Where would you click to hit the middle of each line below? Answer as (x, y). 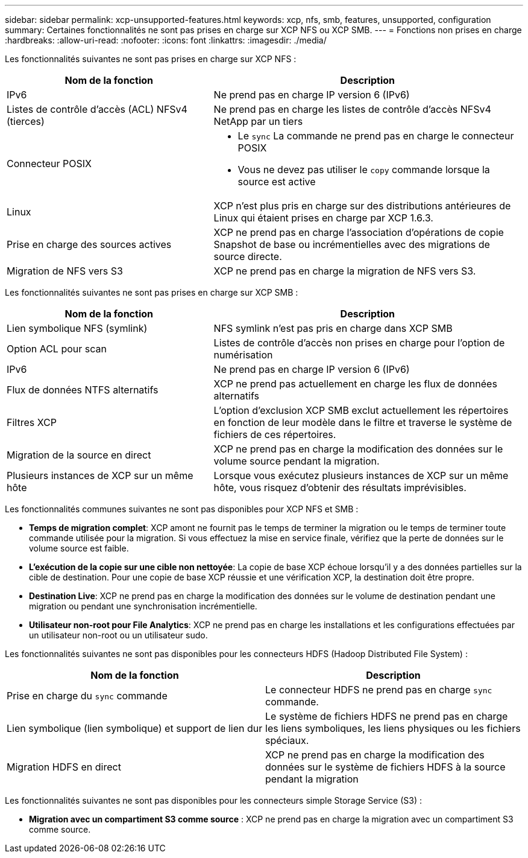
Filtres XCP (32, 422)
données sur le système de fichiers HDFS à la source (385, 767)
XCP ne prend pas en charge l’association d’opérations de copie (359, 232)
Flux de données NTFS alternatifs (83, 390)
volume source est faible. (79, 548)
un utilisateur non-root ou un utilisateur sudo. (118, 635)
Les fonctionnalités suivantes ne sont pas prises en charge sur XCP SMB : (152, 292)
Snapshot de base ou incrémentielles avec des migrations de (352, 244)
